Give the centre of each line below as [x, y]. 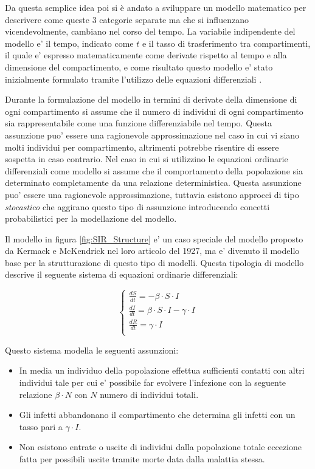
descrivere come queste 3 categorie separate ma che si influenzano [127, 19]
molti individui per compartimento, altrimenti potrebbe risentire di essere [142, 147]
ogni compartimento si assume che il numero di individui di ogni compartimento [154, 111]
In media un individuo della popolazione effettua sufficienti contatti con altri [162, 370]
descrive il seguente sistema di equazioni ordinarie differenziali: [122, 274]
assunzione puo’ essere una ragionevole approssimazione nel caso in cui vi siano [152, 135]
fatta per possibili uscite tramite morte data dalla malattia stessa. [142, 458]
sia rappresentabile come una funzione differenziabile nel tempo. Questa [139, 123]
